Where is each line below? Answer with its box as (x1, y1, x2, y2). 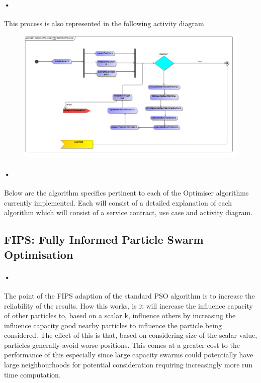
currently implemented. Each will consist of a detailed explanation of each (4, 197, 232, 208)
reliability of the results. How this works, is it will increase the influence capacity (4, 300, 253, 311)
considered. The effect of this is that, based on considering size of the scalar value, (4, 330, 257, 340)
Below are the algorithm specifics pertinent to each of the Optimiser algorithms (4, 187, 249, 198)
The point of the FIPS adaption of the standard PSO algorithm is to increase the (4, 290, 255, 301)
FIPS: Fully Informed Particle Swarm (4, 232, 204, 247)
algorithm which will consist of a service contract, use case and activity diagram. (4, 207, 253, 218)
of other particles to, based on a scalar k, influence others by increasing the (4, 310, 236, 321)
